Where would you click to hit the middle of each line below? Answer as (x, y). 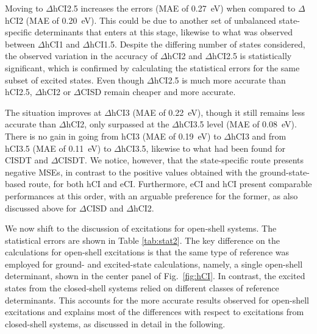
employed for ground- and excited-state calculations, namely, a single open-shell (154, 264)
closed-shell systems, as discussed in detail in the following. (115, 323)
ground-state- (285, 172)
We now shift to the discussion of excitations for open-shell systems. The (141, 228)
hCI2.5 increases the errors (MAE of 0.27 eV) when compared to (174, 8)
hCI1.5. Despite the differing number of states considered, (198, 44)
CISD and (105, 208)
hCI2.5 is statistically (252, 56)
